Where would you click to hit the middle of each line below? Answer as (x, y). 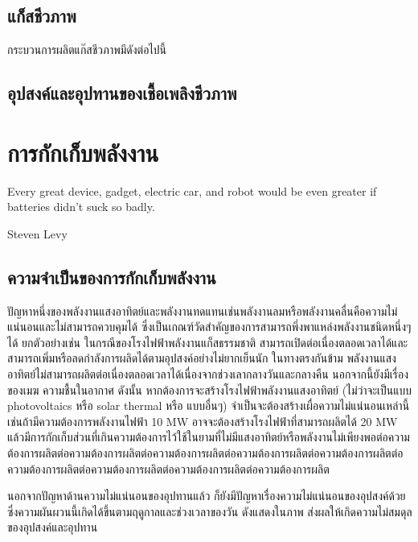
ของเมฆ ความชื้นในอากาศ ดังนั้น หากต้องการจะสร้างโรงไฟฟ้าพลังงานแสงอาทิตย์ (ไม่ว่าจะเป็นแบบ (210, 389)
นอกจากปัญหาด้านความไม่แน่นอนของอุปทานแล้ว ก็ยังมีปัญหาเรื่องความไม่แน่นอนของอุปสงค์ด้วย (207, 496)
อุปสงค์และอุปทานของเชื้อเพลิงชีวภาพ (122, 93)
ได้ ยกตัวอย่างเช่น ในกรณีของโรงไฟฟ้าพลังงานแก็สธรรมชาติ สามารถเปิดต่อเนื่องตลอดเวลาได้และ (208, 342)
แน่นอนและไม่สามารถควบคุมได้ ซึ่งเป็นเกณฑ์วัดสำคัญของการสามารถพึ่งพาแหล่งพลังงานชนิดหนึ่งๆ (209, 327)
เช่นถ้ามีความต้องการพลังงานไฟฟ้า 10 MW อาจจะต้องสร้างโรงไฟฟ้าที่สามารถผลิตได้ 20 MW (203, 421)
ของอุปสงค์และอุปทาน (53, 527)
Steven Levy (37, 233)
